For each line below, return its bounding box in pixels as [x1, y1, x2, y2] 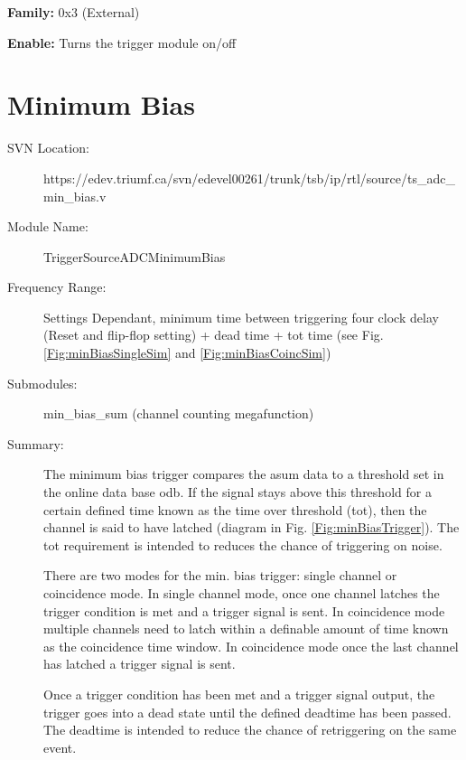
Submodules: [7, 373, 78, 392]
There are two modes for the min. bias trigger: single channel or [43, 566, 397, 585]
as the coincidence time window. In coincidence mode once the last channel [43, 636, 459, 655]
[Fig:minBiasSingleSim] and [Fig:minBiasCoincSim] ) [43, 343, 331, 362]
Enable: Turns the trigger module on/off [7, 33, 237, 52]
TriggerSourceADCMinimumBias [43, 247, 226, 266]
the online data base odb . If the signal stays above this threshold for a [43, 483, 432, 502]
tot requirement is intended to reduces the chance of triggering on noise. [43, 535, 443, 554]
